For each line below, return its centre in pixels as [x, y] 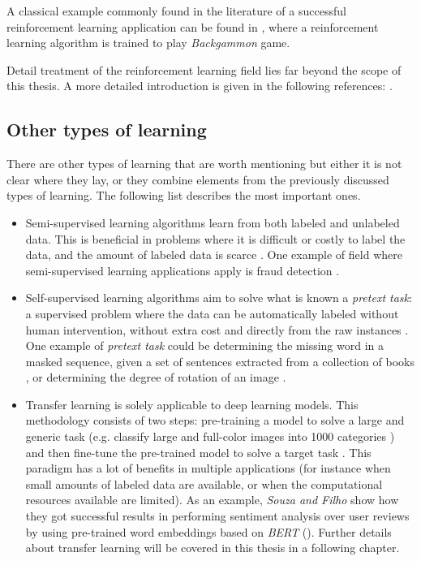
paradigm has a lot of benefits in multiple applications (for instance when [208, 468]
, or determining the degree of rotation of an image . [156, 377]
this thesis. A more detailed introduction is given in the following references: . [200, 86]
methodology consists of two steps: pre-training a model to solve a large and [215, 420]
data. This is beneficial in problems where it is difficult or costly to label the [215, 238]
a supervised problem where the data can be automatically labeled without [212, 313]
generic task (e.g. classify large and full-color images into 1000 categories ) [210, 436]
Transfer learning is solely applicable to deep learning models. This [192, 404]
